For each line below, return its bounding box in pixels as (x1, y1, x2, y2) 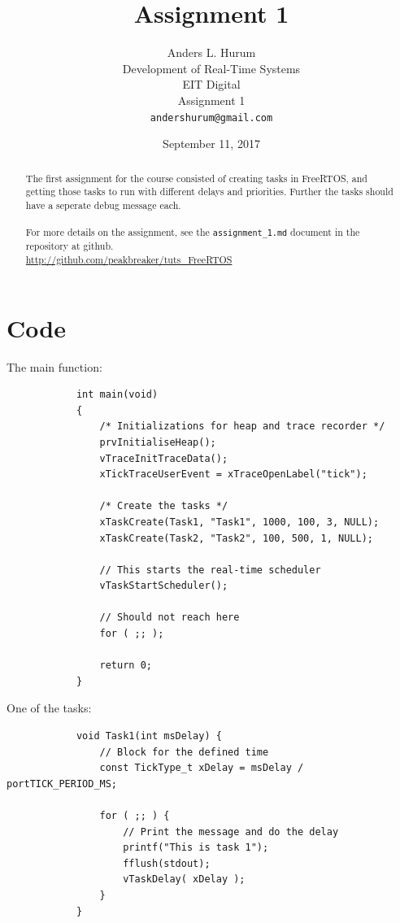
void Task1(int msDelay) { (76, 730, 222, 742)
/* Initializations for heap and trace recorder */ (99, 420, 385, 433)
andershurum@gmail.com (150, 111, 273, 124)
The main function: (7, 358, 102, 375)
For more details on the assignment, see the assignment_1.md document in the (25, 225, 360, 239)
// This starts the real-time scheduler (99, 564, 321, 576)
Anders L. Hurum (167, 44, 256, 61)
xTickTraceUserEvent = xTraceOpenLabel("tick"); (99, 468, 367, 481)
